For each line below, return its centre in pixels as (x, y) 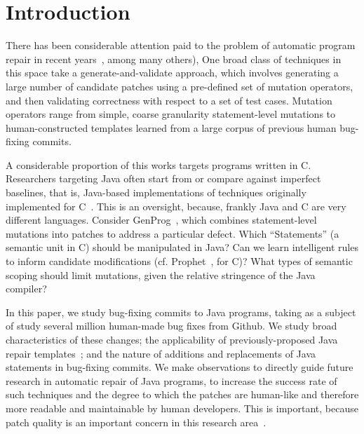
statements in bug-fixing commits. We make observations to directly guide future (180, 367)
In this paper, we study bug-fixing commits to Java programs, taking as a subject (181, 312)
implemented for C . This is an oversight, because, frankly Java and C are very (176, 206)
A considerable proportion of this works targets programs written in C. (159, 164)
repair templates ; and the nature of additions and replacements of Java (161, 353)
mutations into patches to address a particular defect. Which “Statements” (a (173, 233)
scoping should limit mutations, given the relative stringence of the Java (161, 274)
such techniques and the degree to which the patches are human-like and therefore (182, 394)
